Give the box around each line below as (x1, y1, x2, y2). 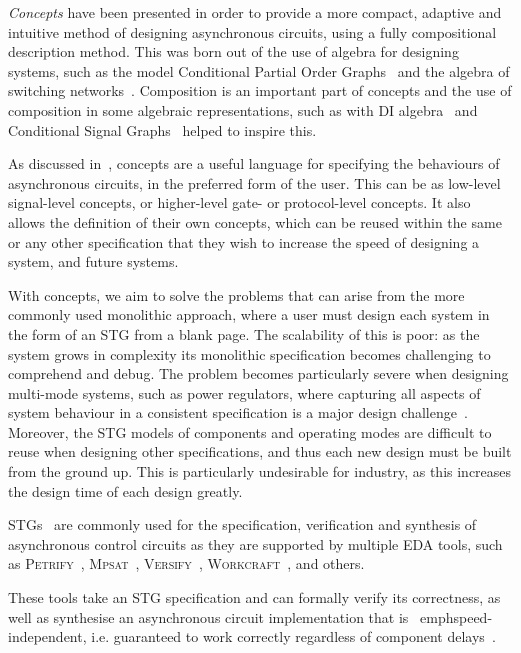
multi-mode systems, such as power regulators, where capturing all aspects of (8, 382, 481, 403)
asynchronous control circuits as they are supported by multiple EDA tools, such (8, 533, 503, 554)
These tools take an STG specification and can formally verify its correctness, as (8, 587, 501, 608)
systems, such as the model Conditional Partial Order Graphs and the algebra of (8, 60, 510, 81)
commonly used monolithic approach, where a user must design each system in (8, 304, 490, 325)
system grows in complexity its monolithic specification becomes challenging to (8, 343, 491, 364)
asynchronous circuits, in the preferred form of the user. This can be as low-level (8, 172, 501, 193)
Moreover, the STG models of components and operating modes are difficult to (8, 421, 492, 442)
